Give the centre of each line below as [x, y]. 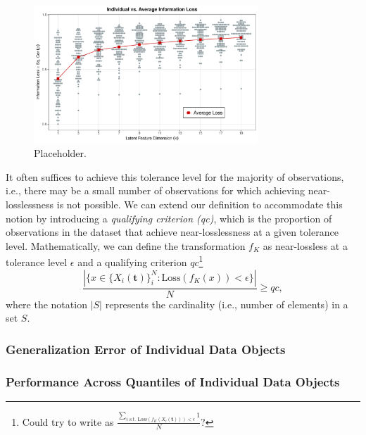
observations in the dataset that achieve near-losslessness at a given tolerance [172, 232]
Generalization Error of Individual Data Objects [146, 349]
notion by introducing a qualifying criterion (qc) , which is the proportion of [169, 218]
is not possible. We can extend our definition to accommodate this [200, 204]
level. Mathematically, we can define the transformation [126, 245]
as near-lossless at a [305, 245]
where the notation [46, 304]
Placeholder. [60, 153]
